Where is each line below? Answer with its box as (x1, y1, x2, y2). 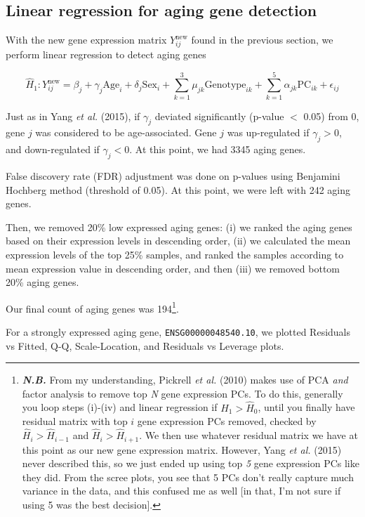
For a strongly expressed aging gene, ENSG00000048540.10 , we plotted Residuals (6, 325, 351, 339)
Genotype (204, 80, 246, 91)
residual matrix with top (22, 414, 128, 428)
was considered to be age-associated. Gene (35, 125, 217, 140)
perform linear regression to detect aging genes (6, 46, 206, 61)
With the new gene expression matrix (6, 32, 167, 47)
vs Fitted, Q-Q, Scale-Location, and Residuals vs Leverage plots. (6, 338, 284, 353)
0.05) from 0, (303, 108, 359, 123)
